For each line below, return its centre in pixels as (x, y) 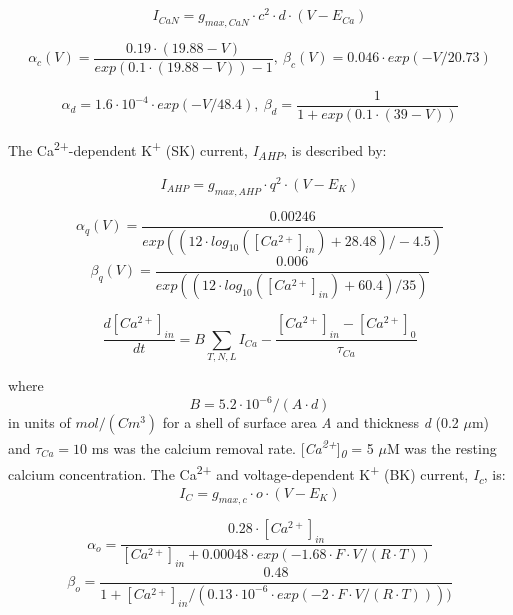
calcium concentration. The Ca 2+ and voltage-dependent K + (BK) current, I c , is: (257, 473)
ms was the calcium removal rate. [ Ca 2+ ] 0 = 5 (232, 448)
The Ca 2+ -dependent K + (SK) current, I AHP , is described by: (197, 150)
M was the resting (441, 447)
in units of (39, 422)
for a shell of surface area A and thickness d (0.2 (310, 422)
